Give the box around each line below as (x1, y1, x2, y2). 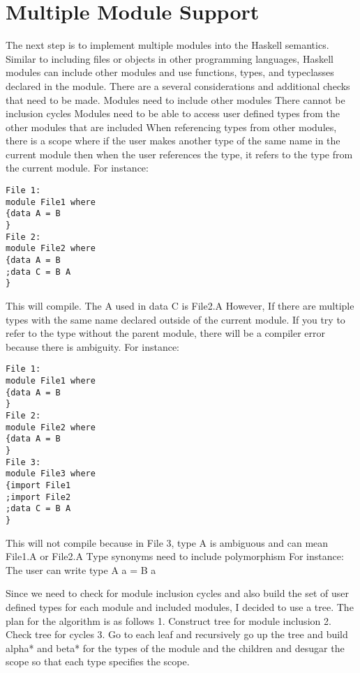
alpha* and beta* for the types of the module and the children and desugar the (6, 640, 345, 655)
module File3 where (6, 469, 96, 479)
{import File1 (6, 480, 71, 490)
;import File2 (6, 492, 71, 502)
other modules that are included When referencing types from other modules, (6, 119, 337, 134)
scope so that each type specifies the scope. (6, 654, 190, 669)
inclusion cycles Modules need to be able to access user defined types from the (6, 106, 340, 121)
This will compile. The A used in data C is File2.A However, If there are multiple (6, 298, 354, 312)
